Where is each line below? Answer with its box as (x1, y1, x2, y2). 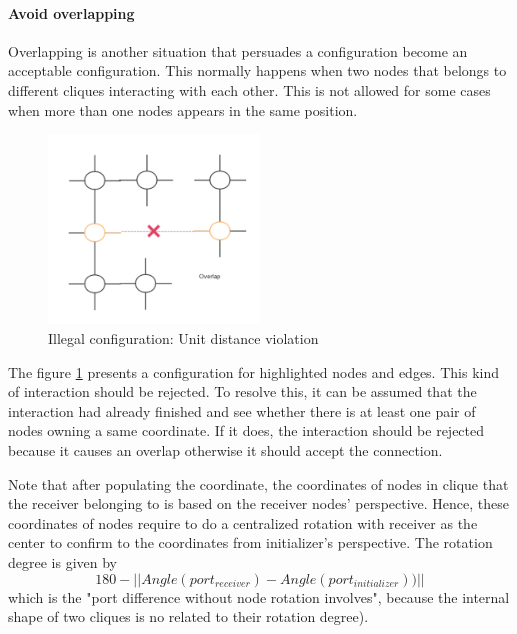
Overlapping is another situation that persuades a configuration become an (8, 40, 468, 61)
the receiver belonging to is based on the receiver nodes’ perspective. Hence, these (8, 493, 510, 514)
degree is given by (8, 552, 117, 573)
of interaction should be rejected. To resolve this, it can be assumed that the (8, 381, 477, 402)
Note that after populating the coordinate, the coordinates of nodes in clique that (8, 473, 509, 494)
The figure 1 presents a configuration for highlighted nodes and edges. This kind (8, 361, 499, 382)
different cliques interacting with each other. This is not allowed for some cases (8, 79, 491, 100)
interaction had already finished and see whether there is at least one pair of (8, 400, 476, 421)
